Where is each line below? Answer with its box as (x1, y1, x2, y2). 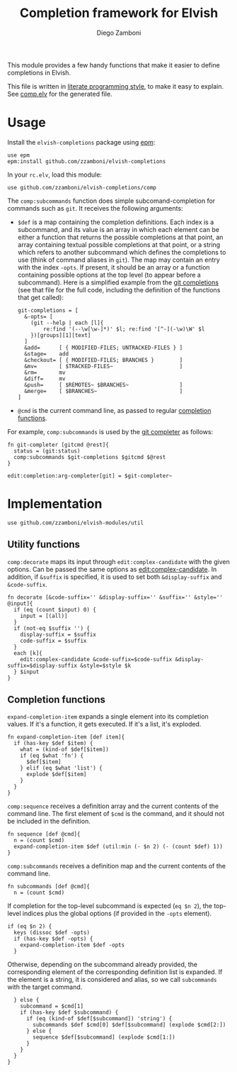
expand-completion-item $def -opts (20, 941, 125, 949)
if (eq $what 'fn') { (20, 752, 83, 760)
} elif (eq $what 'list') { (20, 765, 103, 772)
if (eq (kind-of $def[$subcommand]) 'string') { (25, 1015, 173, 1022)
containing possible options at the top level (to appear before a (17, 270, 202, 279)
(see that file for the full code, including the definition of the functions (17, 285, 221, 294)
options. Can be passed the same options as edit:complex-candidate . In (7, 565, 217, 573)
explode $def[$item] (25, 771, 87, 778)
